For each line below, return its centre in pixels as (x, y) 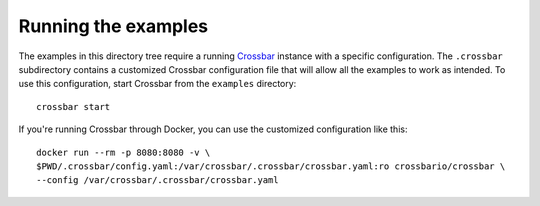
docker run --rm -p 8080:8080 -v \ (123, 152)
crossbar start (73, 106)
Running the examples (113, 26)
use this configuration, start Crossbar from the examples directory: (157, 84)
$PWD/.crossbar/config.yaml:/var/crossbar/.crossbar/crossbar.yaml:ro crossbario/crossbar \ (271, 166)
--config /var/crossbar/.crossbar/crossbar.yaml (157, 180)
